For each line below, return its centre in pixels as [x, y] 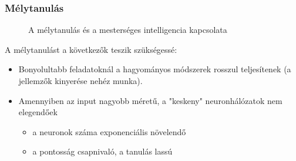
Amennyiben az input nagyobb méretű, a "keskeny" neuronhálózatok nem [150, 100]
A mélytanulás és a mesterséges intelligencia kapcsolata [128, 30]
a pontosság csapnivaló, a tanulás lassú [102, 151]
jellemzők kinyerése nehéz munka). [80, 80]
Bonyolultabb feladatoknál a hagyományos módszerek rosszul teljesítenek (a [155, 69]
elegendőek [38, 112]
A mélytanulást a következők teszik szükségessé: [91, 49]
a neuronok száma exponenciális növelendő [109, 131]
